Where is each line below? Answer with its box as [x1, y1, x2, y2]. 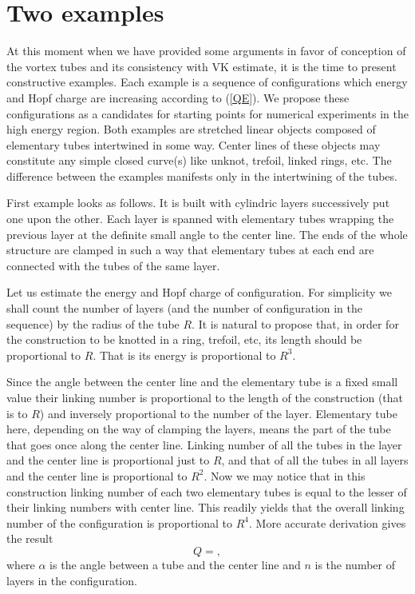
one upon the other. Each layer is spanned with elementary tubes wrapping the [6, 210, 394, 227]
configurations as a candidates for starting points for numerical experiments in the [6, 105, 409, 122]
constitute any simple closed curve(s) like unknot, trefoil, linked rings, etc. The [6, 152, 392, 169]
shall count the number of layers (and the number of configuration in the [6, 300, 363, 317]
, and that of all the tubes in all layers [221, 452, 409, 468]
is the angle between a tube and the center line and [49, 556, 301, 572]
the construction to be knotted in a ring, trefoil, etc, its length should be [6, 331, 362, 348]
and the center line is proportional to [6, 467, 188, 484]
